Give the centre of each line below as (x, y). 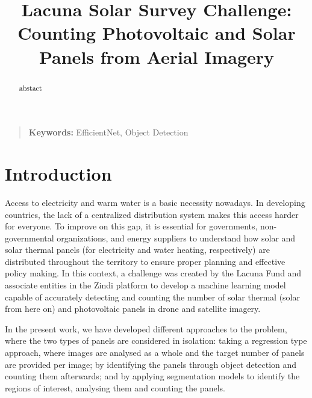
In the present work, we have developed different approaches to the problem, (146, 328)
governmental (30, 238)
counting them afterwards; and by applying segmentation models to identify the (152, 376)
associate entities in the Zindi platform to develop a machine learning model (145, 285)
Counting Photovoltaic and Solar (157, 33)
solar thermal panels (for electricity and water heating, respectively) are (137, 250)
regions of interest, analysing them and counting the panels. (115, 387)
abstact (30, 88)
